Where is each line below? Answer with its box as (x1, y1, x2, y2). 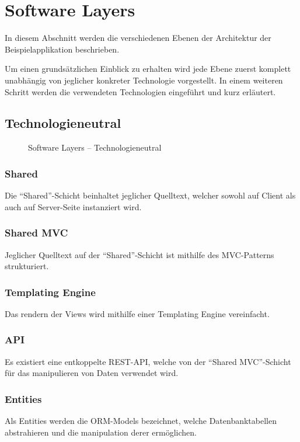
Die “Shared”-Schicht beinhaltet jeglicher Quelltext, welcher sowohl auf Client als (5, 189, 296, 201)
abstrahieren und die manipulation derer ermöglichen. (5, 426, 197, 438)
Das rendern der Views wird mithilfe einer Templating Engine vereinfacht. (5, 307, 270, 319)
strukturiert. (5, 260, 49, 272)
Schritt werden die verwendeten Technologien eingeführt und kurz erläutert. (5, 85, 276, 98)
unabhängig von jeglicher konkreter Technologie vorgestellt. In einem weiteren (5, 74, 283, 86)
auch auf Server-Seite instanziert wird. (5, 200, 142, 213)
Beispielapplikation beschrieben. (5, 43, 120, 55)
